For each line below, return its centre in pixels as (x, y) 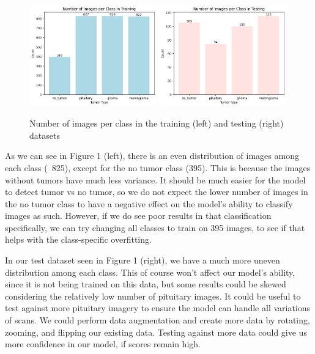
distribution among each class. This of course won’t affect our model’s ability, (150, 272)
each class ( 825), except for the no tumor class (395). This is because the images (158, 167)
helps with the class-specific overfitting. (78, 239)
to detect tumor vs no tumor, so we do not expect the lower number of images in (157, 192)
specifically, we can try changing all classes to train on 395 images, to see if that (155, 227)
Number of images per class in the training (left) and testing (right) (157, 123)
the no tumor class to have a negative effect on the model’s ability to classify (149, 203)
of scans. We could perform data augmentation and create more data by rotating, (157, 320)
